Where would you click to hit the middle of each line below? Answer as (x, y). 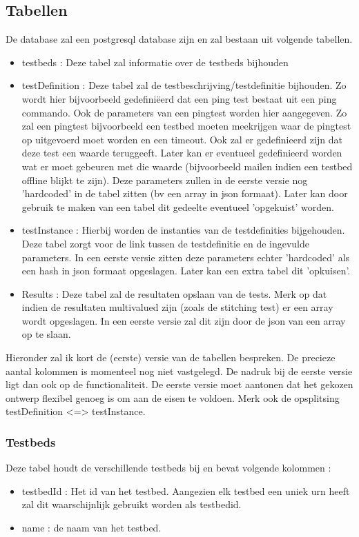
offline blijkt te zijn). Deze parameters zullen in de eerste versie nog (165, 180)
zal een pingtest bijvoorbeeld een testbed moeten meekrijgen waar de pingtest (186, 126)
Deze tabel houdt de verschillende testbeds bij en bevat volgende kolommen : (168, 468)
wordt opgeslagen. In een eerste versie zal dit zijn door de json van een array (184, 320)
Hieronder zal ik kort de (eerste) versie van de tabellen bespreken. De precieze (171, 357)
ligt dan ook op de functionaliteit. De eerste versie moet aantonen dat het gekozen (179, 384)
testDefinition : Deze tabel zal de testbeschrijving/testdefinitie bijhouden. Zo (184, 85)
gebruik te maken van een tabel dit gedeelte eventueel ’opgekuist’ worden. (178, 206)
